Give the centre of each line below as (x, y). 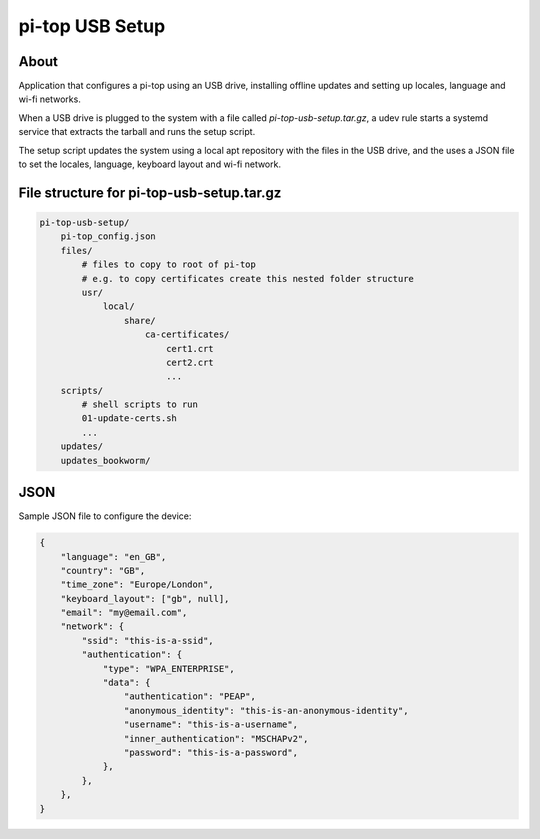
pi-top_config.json (108, 236)
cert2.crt (189, 362)
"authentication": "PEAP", (190, 696)
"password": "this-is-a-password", (211, 752)
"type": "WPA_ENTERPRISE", (168, 668)
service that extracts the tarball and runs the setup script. (137, 132)
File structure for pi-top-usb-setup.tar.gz (150, 192)
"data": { (126, 683)
